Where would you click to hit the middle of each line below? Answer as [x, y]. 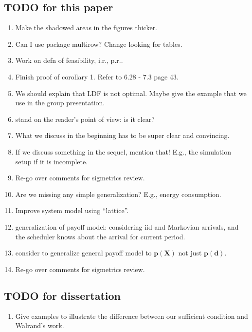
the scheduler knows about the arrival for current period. [100, 236]
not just [190, 253]
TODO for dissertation [63, 295]
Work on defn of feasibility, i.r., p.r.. [69, 60]
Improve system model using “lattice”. [72, 210]
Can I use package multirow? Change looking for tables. [99, 44]
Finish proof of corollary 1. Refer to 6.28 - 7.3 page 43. [97, 76]
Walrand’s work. [40, 325]
